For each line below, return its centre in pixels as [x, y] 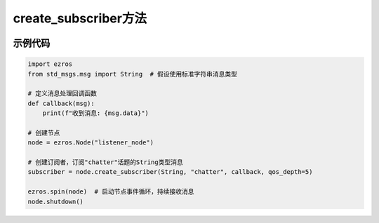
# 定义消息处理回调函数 [62, 94]
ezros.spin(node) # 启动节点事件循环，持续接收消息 [111, 192]
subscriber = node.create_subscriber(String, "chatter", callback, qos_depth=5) [170, 172]
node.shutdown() [56, 201]
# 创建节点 [44, 133]
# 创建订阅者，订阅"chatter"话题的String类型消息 [105, 162]
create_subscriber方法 [80, 18]
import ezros [50, 64]
